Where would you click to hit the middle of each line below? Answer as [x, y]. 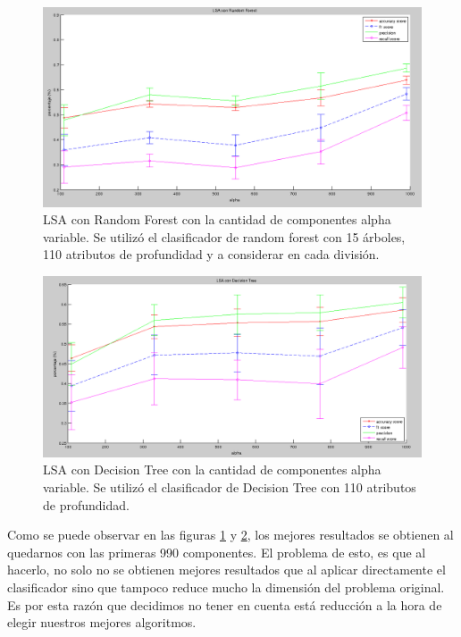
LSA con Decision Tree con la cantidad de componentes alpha [212, 469]
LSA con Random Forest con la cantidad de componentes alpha [217, 219]
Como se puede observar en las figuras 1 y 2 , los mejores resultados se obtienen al [230, 535]
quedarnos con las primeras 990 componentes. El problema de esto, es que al [217, 552]
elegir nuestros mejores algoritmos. [102, 622]
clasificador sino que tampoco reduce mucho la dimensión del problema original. [226, 587]
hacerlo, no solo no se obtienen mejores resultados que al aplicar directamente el [226, 570]
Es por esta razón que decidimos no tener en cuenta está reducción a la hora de [225, 604]
